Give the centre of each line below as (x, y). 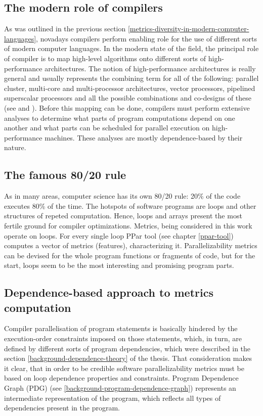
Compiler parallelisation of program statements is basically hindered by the (121, 328)
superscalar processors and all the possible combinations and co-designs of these (128, 98)
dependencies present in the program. (62, 408)
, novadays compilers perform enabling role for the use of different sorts (147, 38)
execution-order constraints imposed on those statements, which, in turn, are (123, 338)
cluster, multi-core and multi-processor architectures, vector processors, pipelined (130, 88)
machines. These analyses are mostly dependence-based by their (144, 137)
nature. (15, 147)
